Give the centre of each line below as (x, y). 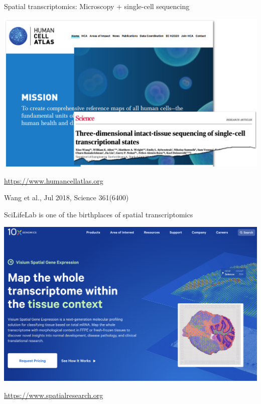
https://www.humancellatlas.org (54, 180)
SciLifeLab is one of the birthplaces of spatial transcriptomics (99, 214)
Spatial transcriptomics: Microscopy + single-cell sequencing (97, 6)
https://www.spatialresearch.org (54, 395)
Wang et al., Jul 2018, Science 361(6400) (67, 197)
